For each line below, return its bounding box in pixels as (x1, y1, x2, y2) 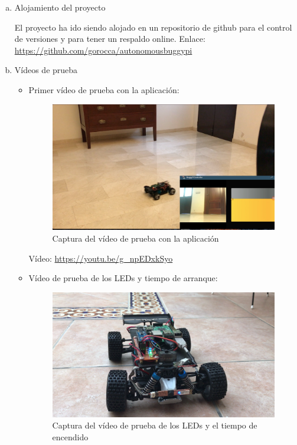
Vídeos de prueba (14, 64, 78, 76)
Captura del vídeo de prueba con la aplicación (52, 232, 219, 245)
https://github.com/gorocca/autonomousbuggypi (14, 44, 192, 56)
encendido (52, 430, 89, 443)
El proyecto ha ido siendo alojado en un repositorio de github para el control (14, 21, 292, 33)
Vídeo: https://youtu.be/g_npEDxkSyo (28, 252, 173, 264)
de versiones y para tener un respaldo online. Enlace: (14, 32, 205, 45)
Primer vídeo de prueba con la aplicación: (28, 83, 179, 95)
